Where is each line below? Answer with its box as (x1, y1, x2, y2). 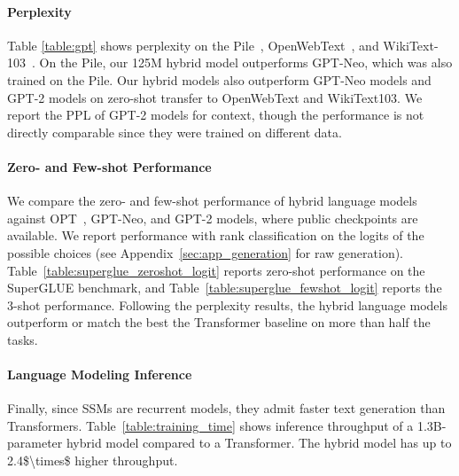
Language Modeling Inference (7, 365, 192, 384)
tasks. (7, 330, 38, 348)
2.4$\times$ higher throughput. (7, 451, 178, 470)
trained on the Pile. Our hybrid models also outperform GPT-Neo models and (7, 70, 432, 89)
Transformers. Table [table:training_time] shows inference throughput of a (7, 416, 414, 434)
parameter (7, 433, 63, 452)
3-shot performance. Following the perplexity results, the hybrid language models (7, 295, 447, 314)
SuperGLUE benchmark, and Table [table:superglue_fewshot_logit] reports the (7, 278, 442, 297)
